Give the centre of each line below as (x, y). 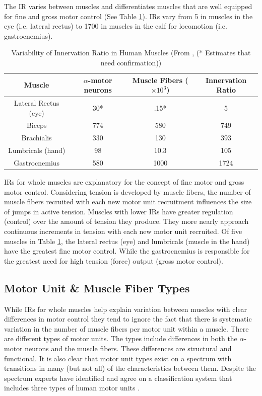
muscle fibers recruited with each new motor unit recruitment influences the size (128, 202)
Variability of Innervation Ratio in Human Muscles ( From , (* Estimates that (131, 53)
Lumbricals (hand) (37, 150)
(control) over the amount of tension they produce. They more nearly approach (126, 221)
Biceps (37, 125)
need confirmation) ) (131, 62)
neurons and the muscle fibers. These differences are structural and (128, 348)
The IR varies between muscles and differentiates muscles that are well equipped (128, 6)
